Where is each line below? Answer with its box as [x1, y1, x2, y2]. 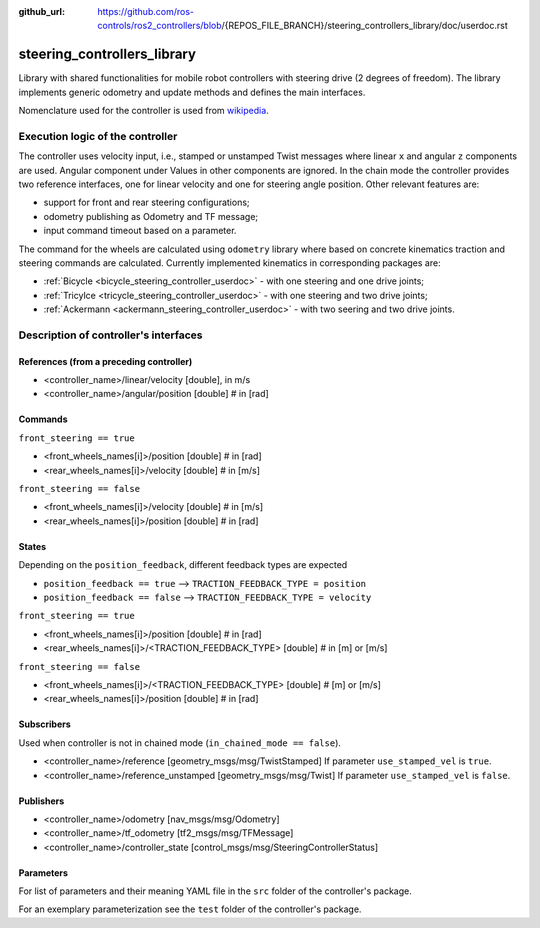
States [18, 540, 47, 552]
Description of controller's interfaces [18, 328, 204, 342]
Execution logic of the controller [18, 129, 178, 143]
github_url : [18, 6, 65, 17]
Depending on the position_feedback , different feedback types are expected [18, 559, 348, 571]
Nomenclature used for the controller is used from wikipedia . [18, 105, 269, 117]
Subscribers [18, 718, 72, 730]
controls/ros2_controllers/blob [97, 20, 222, 32]
